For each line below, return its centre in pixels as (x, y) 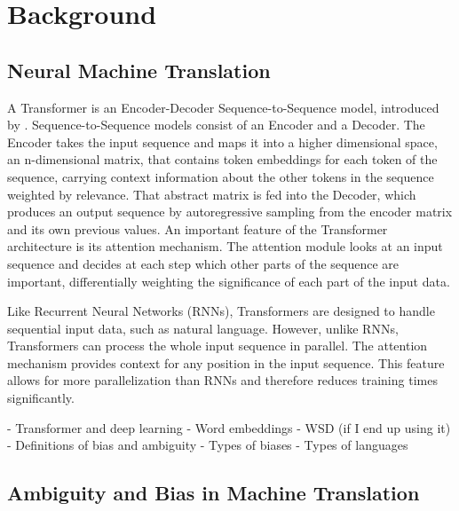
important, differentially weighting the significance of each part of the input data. (229, 281)
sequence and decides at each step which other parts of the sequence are (203, 263)
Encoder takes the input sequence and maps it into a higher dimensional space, (222, 142)
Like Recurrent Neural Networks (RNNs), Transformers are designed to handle (221, 311)
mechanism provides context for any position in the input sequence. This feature (226, 362)
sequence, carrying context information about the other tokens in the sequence (221, 176)
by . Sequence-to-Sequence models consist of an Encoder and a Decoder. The (216, 125)
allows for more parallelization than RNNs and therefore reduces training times (222, 380)
